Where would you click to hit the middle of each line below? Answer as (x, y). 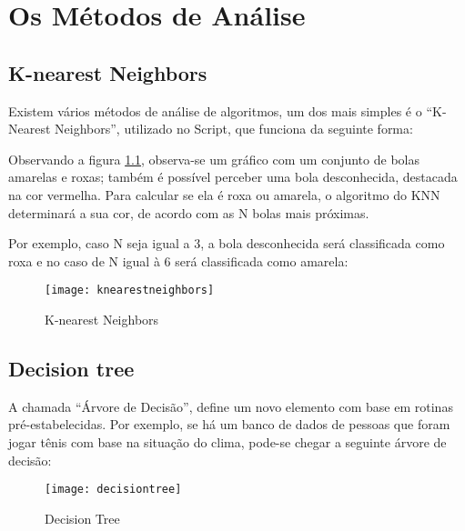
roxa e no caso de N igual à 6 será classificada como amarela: (178, 260)
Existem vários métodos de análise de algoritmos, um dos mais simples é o (215, 110)
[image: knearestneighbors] (130, 291)
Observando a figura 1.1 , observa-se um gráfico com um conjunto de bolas (214, 159)
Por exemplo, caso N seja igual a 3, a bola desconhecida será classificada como (227, 243)
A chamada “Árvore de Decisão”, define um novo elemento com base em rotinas (231, 406)
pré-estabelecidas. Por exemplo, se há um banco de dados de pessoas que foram (229, 424)
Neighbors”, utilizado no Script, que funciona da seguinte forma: (234, 129)
